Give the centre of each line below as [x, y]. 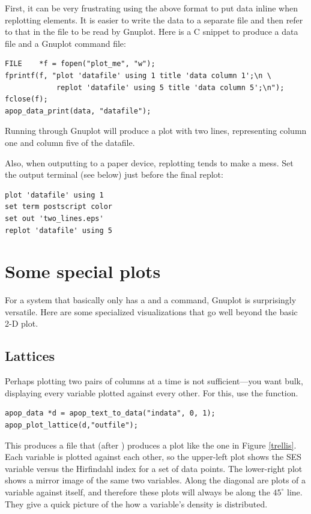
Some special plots [83, 271]
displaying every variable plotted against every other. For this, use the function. [152, 392]
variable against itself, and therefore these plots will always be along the [137, 491]
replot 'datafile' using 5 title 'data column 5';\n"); [170, 87]
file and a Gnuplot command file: [65, 43]
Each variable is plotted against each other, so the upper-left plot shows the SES [153, 457]
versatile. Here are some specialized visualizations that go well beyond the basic [151, 311]
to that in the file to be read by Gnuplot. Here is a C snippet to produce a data [152, 32]
